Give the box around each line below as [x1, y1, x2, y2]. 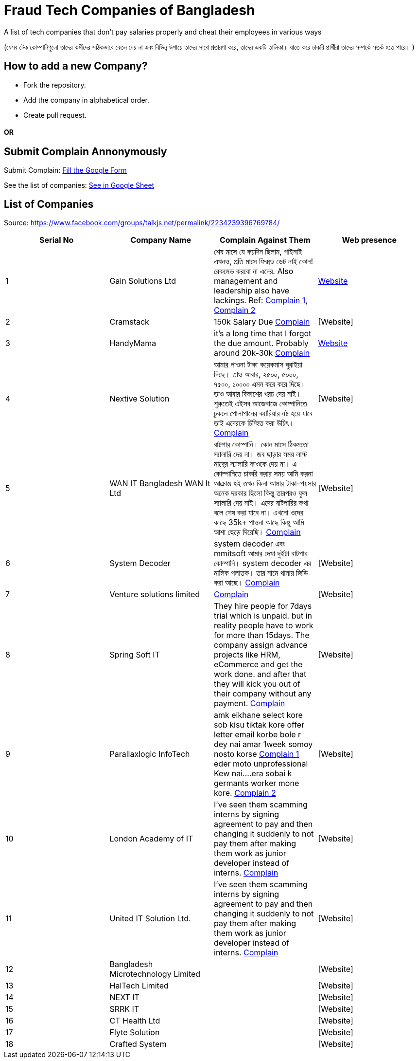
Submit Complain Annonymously [4, 145, 167, 158]
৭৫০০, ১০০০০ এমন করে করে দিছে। [214, 379, 306, 389]
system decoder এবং [214, 539, 285, 549]
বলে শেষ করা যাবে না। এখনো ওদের [214, 508, 304, 518]
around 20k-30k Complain [214, 348, 310, 358]
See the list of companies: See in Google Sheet [4, 181, 155, 190]
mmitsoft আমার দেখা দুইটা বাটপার [214, 549, 308, 559]
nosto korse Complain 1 [214, 749, 299, 759]
